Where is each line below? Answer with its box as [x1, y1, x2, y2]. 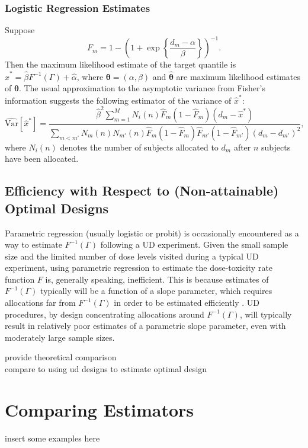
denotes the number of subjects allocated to [60, 140, 219, 153]
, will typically [239, 308, 292, 320]
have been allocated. [5, 152, 79, 165]
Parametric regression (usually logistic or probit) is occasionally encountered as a [5, 226, 299, 239]
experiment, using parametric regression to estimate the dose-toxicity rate [5, 261, 273, 274]
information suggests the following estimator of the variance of [5, 94, 232, 106]
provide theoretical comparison [5, 351, 117, 363]
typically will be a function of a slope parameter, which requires [40, 284, 272, 297]
